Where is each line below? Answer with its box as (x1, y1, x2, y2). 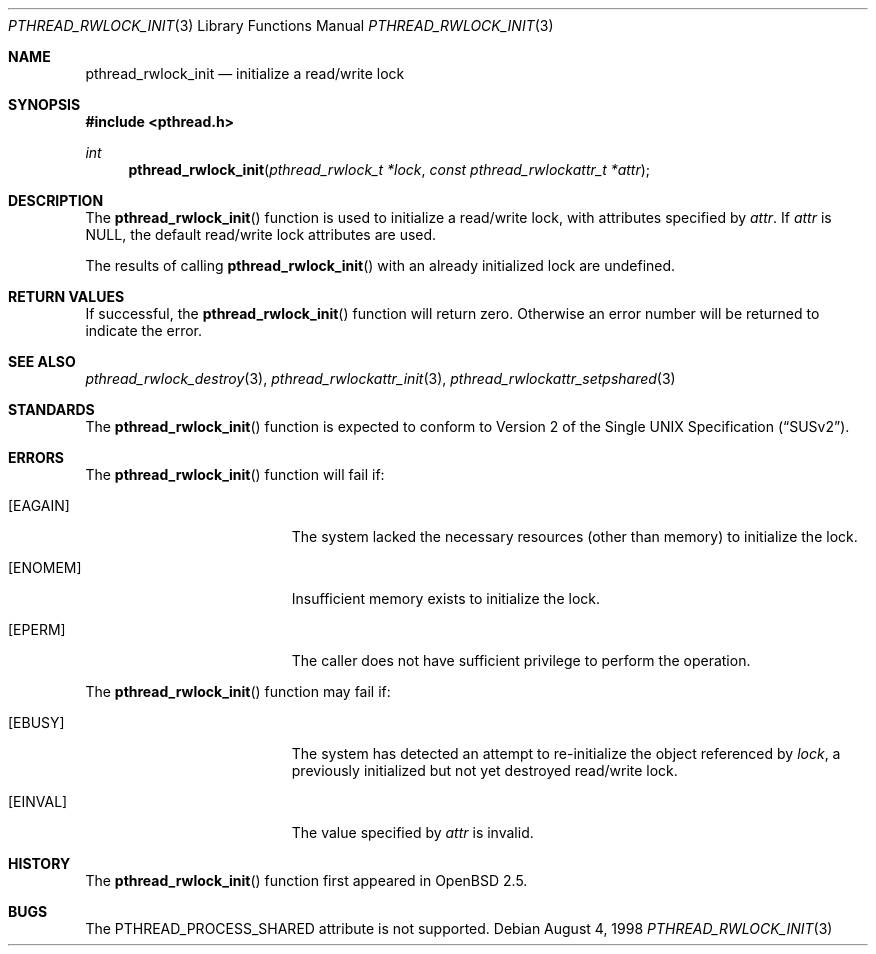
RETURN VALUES (8, 288, 125, 305)
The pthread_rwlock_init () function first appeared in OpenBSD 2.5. (85, 872, 528, 889)
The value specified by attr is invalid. (291, 824, 534, 841)
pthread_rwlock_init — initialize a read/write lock (85, 65, 405, 82)
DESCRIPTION (8, 192, 104, 209)
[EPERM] (8, 621, 66, 638)
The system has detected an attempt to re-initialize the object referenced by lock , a (291, 745, 841, 762)
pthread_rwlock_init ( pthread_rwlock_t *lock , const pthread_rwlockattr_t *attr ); (128, 161, 651, 178)
